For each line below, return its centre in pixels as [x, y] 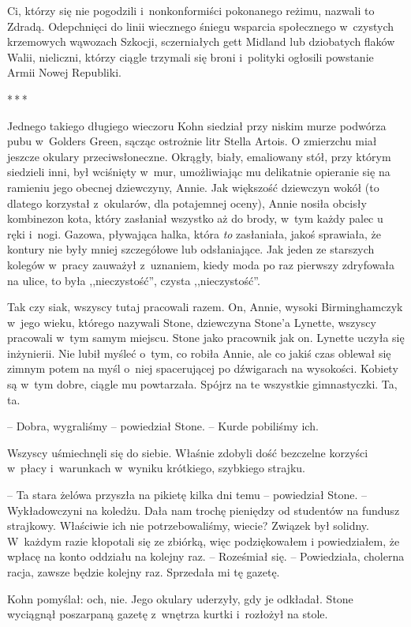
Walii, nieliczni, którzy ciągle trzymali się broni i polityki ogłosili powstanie [191, 56]
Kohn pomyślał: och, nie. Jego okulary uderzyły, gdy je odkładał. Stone [180, 598]
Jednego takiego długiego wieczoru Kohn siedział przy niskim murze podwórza [197, 125]
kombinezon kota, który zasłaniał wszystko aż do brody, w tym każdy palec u [195, 218]
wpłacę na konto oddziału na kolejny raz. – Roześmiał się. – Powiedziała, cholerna [206, 556]
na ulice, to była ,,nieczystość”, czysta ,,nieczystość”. [134, 280]
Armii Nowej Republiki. [64, 72]
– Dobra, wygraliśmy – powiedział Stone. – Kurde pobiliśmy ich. [163, 426]
